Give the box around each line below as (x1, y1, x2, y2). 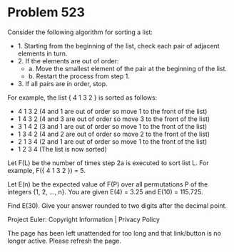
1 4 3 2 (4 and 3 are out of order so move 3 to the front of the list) (17, 115, 210, 123)
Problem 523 (7, 4, 86, 21)
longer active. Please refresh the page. (7, 236, 122, 245)
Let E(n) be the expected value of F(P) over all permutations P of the (7, 179, 208, 189)
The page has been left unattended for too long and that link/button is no (7, 229, 221, 237)
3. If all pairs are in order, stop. (17, 79, 108, 88)
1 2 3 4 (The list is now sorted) (17, 145, 107, 153)
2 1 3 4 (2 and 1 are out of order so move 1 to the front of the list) (17, 137, 208, 146)
